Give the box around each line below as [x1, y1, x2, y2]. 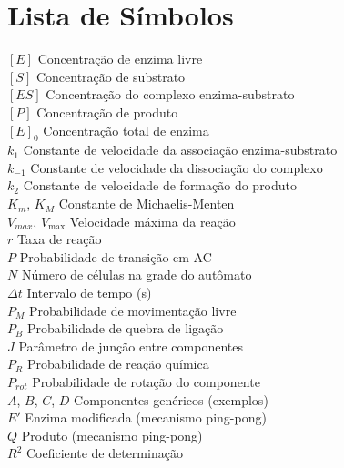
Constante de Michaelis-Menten [58, 194, 235, 213]
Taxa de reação [16, 229, 102, 249]
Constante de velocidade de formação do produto [23, 176, 298, 195]
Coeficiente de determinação [25, 443, 183, 463]
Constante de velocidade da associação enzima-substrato [23, 140, 338, 159]
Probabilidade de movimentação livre [28, 300, 237, 320]
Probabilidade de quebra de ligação [26, 319, 224, 338]
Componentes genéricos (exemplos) [74, 390, 268, 409]
